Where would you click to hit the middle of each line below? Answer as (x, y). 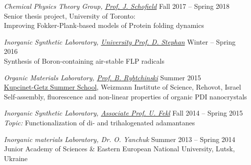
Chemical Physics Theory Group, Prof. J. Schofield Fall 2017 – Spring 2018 (117, 6)
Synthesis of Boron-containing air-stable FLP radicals (84, 60)
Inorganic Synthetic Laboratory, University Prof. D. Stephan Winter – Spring (120, 41)
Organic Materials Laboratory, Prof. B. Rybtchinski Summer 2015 (103, 77)
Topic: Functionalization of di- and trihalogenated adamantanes (100, 122)
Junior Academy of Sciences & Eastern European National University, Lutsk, (119, 149)
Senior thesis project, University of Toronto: (70, 15)
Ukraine (16, 158)
